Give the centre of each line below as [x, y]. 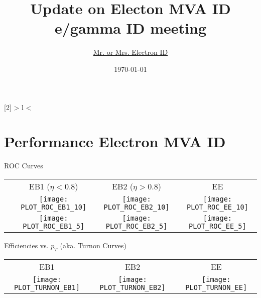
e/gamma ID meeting [130, 28]
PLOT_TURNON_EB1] [47, 287]
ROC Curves [24, 166]
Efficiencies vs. [26, 245]
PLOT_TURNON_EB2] [133, 287]
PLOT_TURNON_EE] [216, 287]
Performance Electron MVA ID [115, 141]
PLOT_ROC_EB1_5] [54, 226]
